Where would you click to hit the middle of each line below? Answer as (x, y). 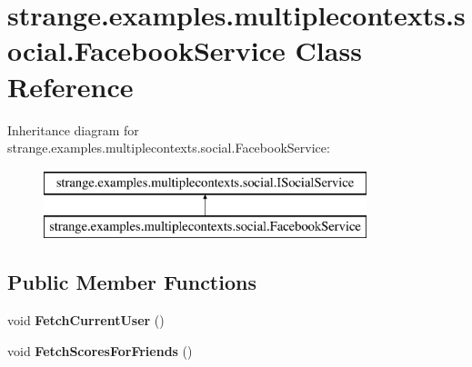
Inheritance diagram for (73, 129)
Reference (70, 86)
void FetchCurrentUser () (86, 320)
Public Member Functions (132, 282)
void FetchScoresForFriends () (100, 350)
